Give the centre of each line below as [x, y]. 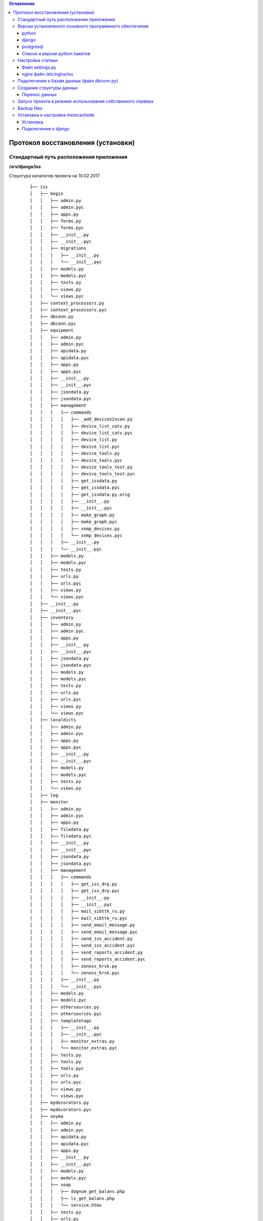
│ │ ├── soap [50, 1185]
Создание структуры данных [48, 87]
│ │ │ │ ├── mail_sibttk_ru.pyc [79, 918]
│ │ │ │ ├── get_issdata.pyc [75, 488]
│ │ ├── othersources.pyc [66, 1014]
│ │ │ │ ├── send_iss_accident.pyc [83, 946]
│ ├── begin [47, 194]
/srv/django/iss [25, 167]
